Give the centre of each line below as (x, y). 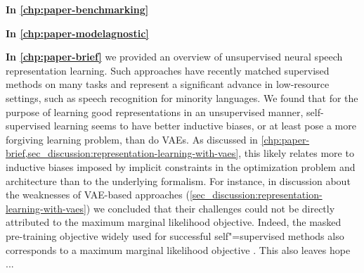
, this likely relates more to (296, 153)
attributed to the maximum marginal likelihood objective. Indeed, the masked (174, 222)
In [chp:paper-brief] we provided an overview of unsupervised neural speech (174, 57)
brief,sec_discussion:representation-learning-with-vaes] (122, 153)
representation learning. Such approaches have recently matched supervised (168, 70)
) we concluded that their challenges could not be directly (210, 208)
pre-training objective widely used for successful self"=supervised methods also (175, 235)
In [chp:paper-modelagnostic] (77, 33)
